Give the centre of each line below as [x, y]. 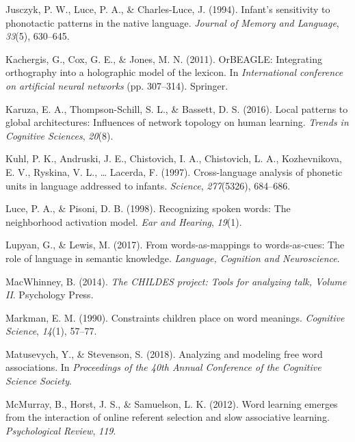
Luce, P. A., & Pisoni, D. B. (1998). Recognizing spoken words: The [148, 208]
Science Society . [39, 381]
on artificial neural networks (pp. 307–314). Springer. [117, 85]
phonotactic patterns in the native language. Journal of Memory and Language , [172, 22]
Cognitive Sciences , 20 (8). [60, 135]
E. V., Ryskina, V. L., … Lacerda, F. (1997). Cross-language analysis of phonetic [174, 171]
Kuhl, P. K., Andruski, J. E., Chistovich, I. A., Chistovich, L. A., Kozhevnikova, [174, 158]
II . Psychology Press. [50, 295]
